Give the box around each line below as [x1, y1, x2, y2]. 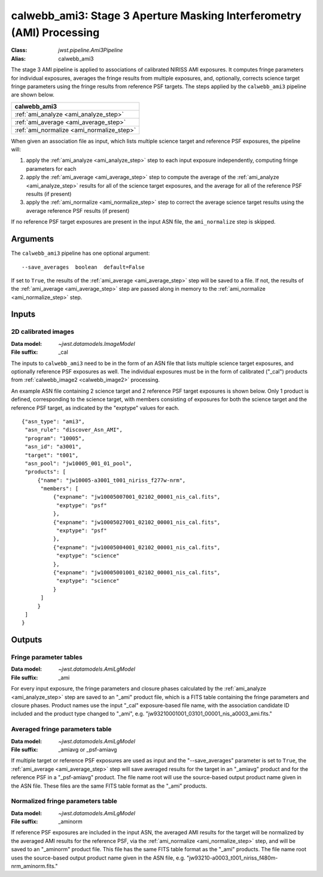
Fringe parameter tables [11, 653, 83, 662]
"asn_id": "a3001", [25, 444, 82, 450]
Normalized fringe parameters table [11, 797, 118, 806]
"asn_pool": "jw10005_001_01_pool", [25, 460, 133, 467]
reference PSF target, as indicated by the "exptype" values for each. [11, 404, 179, 411]
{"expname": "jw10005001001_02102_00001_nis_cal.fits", [53, 569, 221, 575]
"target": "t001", [25, 451, 79, 459]
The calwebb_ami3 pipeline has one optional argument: [11, 249, 150, 257]
